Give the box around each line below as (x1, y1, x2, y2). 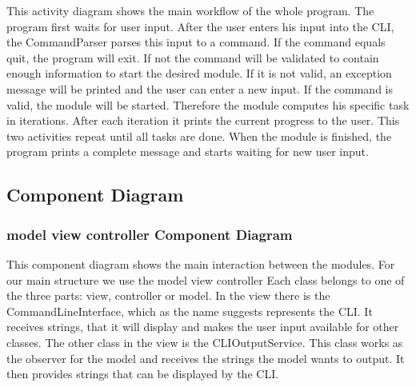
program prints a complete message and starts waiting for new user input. (6, 143, 369, 160)
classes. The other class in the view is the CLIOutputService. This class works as (6, 333, 403, 350)
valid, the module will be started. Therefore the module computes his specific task (6, 96, 410, 113)
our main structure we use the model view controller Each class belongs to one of (6, 271, 405, 288)
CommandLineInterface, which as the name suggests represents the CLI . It (6, 302, 373, 319)
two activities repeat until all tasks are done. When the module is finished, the (6, 127, 392, 144)
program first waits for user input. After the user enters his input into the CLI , (6, 18, 394, 34)
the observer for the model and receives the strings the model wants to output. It (6, 349, 405, 366)
